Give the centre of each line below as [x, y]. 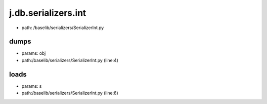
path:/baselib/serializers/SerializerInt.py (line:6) [70, 93]
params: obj [34, 53]
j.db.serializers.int [48, 13]
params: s [32, 86]
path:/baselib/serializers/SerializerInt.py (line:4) [70, 60]
